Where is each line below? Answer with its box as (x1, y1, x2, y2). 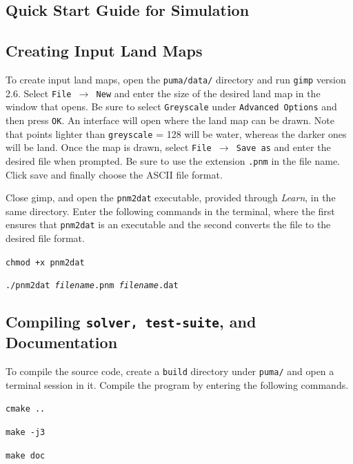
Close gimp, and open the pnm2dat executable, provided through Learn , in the (6, 190, 336, 205)
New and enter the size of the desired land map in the (96, 85, 321, 100)
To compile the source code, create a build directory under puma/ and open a (6, 364, 334, 379)
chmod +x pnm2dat (6, 257, 85, 268)
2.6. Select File (6, 85, 72, 100)
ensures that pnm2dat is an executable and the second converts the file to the (6, 217, 331, 232)
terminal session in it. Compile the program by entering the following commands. (6, 377, 349, 392)
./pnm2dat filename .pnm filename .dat (6, 281, 179, 291)
